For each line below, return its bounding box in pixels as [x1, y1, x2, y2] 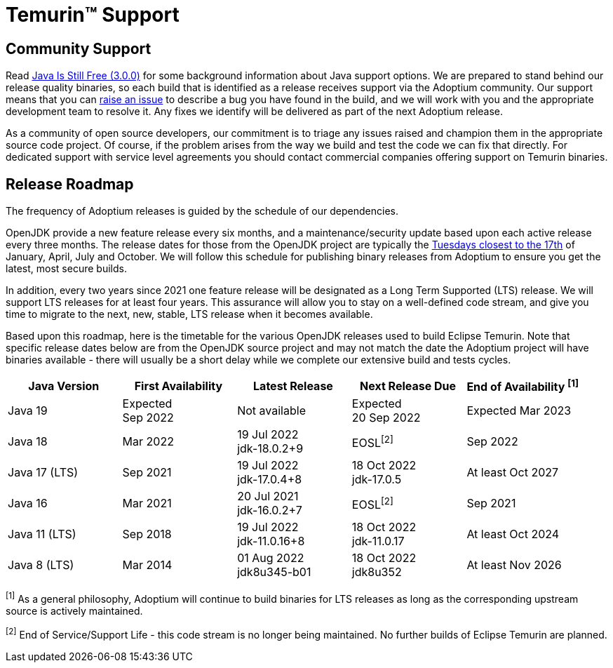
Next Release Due [360, 378, 457, 393]
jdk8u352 [351, 565, 402, 580]
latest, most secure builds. [6, 262, 127, 275]
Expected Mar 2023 [466, 403, 572, 418]
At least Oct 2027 [466, 465, 559, 480]
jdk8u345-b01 [237, 565, 311, 580]
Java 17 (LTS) [8, 465, 79, 480]
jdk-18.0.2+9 [237, 441, 304, 456]
